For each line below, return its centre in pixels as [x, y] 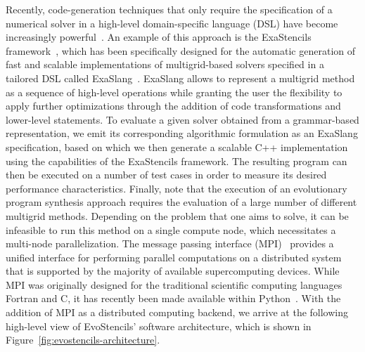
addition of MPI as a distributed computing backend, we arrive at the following [177, 312]
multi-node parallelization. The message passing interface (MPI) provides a [170, 243]
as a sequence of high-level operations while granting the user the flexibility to [174, 92]
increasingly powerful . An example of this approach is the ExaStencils [159, 37]
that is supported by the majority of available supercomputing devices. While [173, 271]
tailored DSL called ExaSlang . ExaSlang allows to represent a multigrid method [180, 78]
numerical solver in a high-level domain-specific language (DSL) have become [172, 23]
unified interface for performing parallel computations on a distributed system [174, 257]
